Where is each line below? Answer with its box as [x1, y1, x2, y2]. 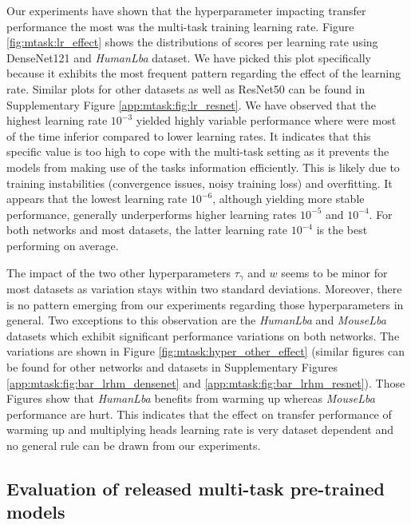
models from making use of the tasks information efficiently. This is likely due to [6, 158, 400, 175]
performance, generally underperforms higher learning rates [6, 205, 297, 222]
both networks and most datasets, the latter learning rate [6, 221, 288, 238]
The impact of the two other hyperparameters [6, 264, 231, 280]
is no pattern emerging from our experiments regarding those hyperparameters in [6, 296, 404, 312]
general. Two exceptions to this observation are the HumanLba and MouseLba [6, 312, 386, 328]
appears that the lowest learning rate [6, 190, 188, 207]
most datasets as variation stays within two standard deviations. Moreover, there [6, 280, 402, 296]
